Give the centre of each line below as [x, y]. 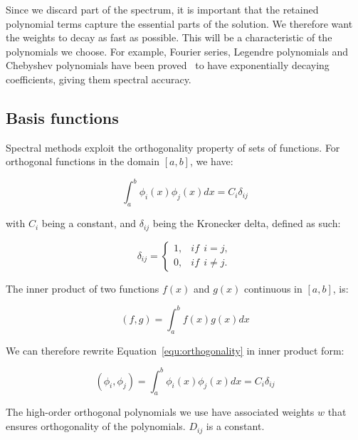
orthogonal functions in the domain [83, 161]
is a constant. [235, 426]
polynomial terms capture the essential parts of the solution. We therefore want [179, 23]
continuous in [273, 288]
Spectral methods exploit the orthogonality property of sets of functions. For [173, 147]
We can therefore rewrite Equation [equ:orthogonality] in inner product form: [175, 350]
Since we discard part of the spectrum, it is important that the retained [162, 9]
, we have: [211, 161]
